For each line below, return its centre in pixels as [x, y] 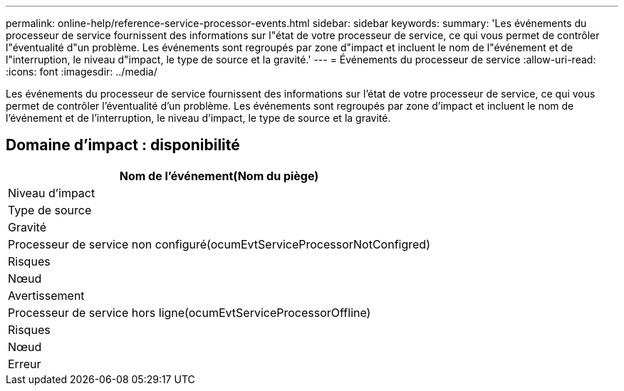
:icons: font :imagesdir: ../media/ [82, 72]
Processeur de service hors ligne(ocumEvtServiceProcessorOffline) [189, 312]
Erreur [25, 364]
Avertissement [46, 295]
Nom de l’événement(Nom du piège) [219, 176]
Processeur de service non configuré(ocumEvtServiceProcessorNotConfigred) [219, 244]
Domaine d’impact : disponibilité [123, 145]
